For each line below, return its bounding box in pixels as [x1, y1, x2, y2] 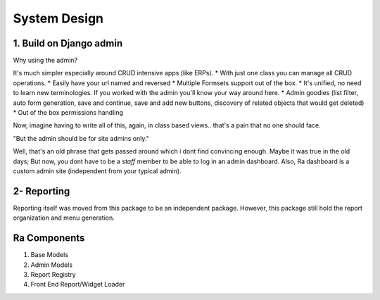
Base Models [30, 251, 69, 259]
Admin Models [30, 261, 73, 269]
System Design [13, 11, 104, 26]
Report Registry [30, 270, 77, 278]
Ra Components [13, 232, 85, 244]
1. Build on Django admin [13, 37, 123, 49]
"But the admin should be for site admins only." [13, 134, 149, 142]
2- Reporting [13, 185, 70, 197]
